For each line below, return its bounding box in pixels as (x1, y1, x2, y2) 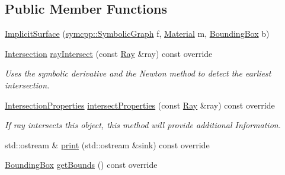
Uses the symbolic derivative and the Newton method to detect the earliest (5, 67, 271, 79)
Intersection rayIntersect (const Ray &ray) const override (5, 47, 213, 59)
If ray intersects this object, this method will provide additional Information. (5, 119, 281, 131)
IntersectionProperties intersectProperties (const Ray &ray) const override (5, 98, 275, 111)
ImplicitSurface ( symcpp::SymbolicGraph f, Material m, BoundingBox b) (5, 27, 270, 40)
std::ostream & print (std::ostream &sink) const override (5, 138, 210, 151)
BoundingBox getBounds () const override (5, 158, 158, 171)
